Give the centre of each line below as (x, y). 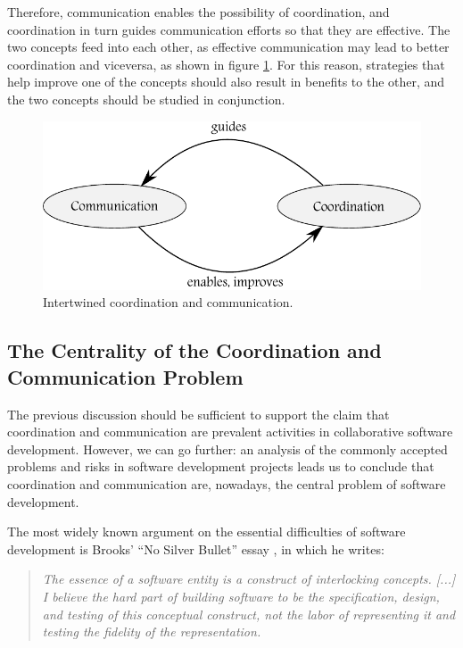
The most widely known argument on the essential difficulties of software (207, 532)
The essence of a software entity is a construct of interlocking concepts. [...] (249, 579)
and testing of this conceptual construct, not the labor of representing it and (249, 614)
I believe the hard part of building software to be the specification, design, (241, 596)
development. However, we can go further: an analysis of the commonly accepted (227, 449)
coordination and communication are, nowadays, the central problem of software (227, 483)
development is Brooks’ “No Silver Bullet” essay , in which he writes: (196, 548)
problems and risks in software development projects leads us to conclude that (221, 466)
